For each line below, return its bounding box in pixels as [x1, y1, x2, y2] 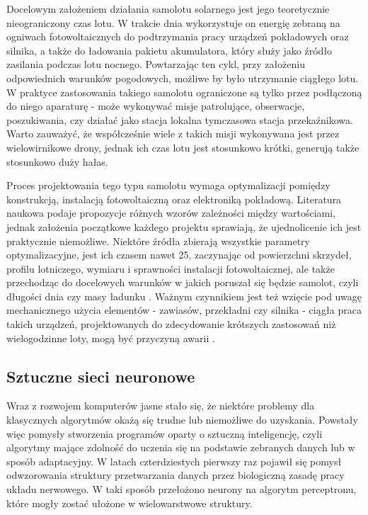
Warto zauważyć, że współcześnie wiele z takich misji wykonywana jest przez [6, 126, 340, 141]
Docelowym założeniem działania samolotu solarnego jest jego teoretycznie [6, 1, 330, 16]
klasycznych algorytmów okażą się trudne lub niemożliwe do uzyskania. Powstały [6, 412, 358, 427]
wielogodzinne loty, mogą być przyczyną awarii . [6, 330, 215, 345]
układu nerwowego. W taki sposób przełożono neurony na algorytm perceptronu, [6, 482, 357, 497]
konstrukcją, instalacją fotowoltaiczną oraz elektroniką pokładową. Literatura [6, 191, 342, 206]
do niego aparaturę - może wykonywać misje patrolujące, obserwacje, [6, 98, 305, 113]
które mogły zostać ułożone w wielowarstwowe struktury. [6, 495, 253, 510]
